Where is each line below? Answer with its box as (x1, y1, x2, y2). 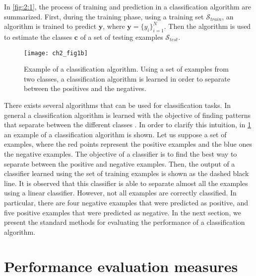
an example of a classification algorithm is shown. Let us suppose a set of (4, 129, 227, 139)
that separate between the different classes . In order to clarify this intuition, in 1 (4, 119, 251, 130)
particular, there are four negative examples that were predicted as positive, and (4, 197, 249, 207)
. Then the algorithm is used (164, 21, 251, 31)
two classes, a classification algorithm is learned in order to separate (24, 73, 231, 84)
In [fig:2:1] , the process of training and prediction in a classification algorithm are (4, 1, 251, 11)
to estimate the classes (4, 31, 72, 42)
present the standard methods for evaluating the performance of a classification (4, 217, 245, 227)
